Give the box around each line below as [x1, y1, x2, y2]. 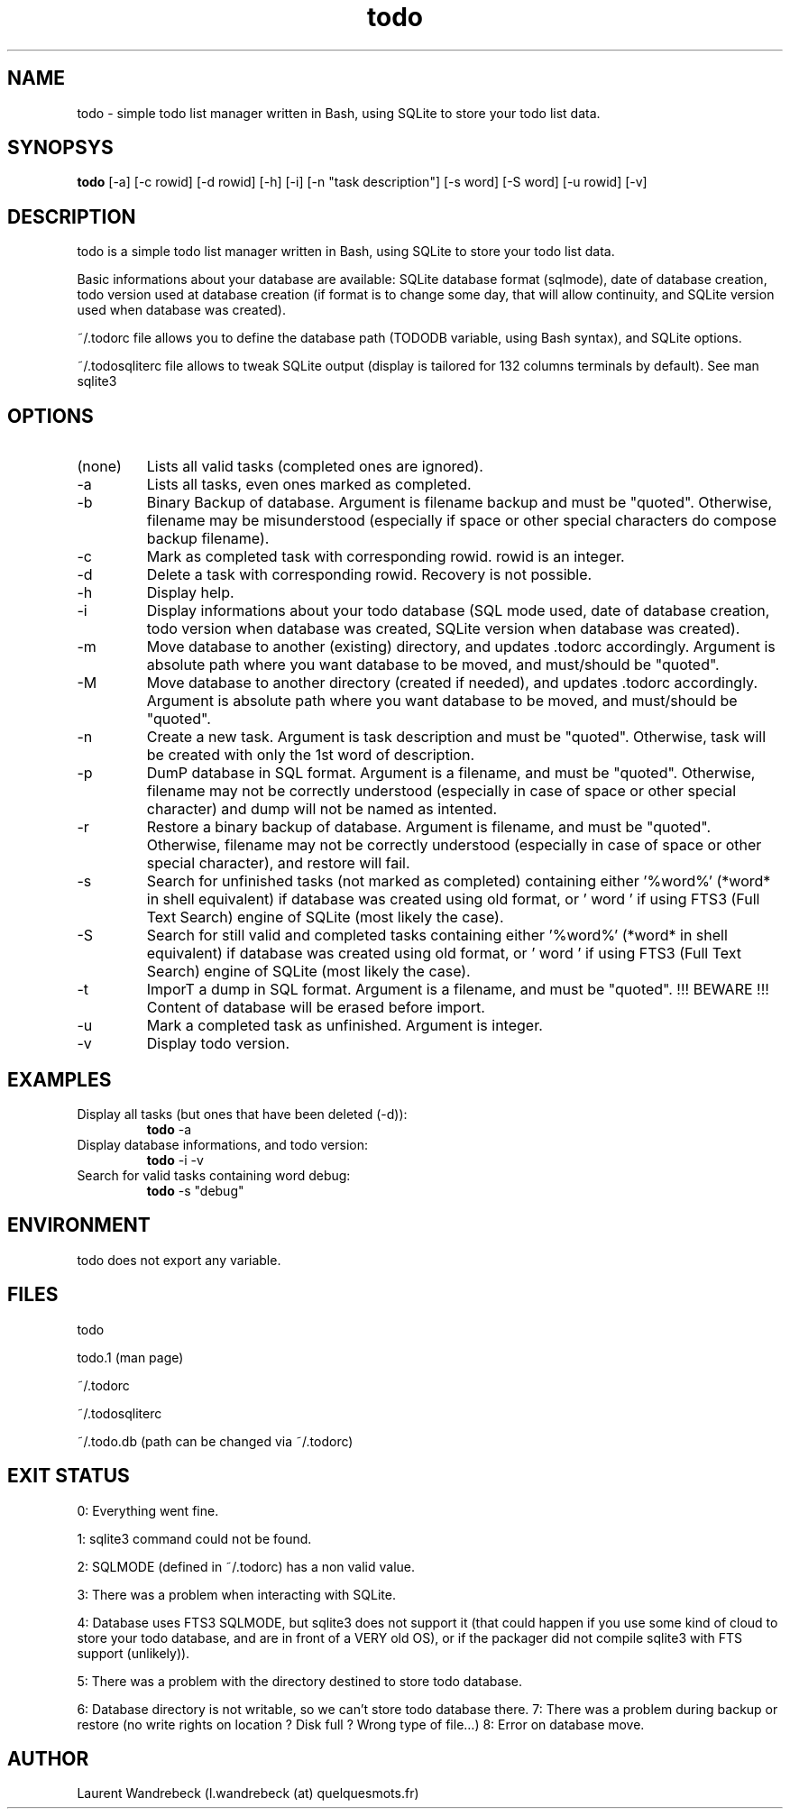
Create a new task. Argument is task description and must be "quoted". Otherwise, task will [146, 728, 767, 747]
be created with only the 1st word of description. [146, 746, 475, 765]
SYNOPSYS [7, 136, 114, 160]
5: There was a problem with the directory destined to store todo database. [77, 1673, 522, 1689]
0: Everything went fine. [77, 1502, 219, 1518]
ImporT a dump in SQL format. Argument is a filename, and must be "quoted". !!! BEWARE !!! [146, 980, 769, 999]
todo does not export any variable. [77, 1252, 281, 1268]
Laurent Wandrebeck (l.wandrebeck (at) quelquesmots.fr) [77, 1785, 419, 1802]
